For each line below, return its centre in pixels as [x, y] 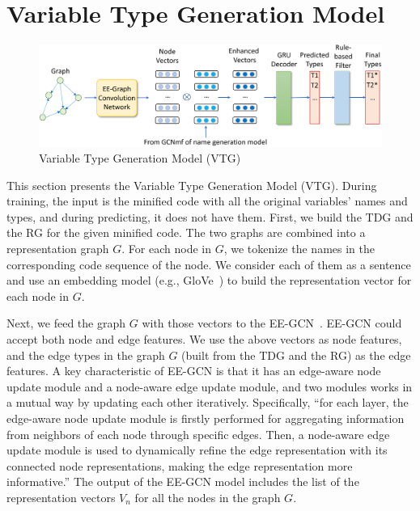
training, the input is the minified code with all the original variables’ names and [207, 201]
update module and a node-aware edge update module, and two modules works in [210, 386]
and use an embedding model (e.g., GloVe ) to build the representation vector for [209, 280]
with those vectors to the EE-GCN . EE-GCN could [272, 323]
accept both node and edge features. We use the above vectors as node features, [204, 338]
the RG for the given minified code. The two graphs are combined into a [186, 232]
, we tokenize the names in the [299, 248]
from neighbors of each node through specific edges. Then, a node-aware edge [198, 434]
